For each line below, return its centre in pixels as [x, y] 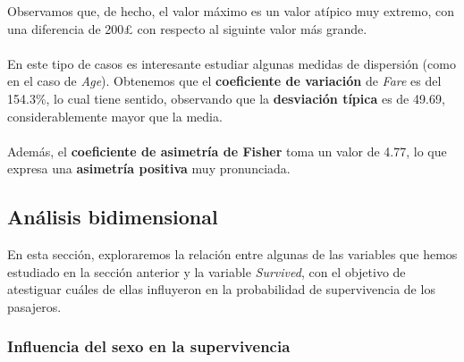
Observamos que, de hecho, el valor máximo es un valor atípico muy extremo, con [231, 11]
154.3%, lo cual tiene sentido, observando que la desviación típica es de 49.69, [226, 98]
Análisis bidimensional [113, 217]
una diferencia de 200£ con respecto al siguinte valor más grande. [187, 28]
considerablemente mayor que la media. [115, 116]
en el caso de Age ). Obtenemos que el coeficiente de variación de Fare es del [224, 81]
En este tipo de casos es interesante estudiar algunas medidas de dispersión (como [232, 63]
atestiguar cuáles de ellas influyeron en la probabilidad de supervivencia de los [221, 289]
